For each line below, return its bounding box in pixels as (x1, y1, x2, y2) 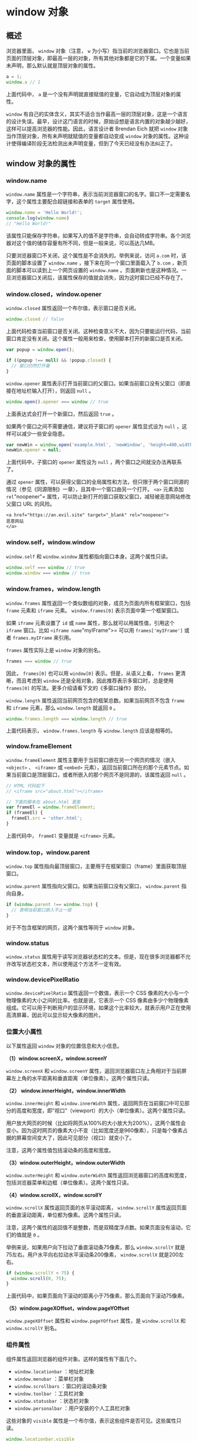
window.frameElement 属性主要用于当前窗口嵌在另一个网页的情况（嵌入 (6, 756, 176, 763)
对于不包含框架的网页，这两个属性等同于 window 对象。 (6, 924, 138, 931)
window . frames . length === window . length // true (6, 716, 127, 722)
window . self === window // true (6, 564, 85, 570)
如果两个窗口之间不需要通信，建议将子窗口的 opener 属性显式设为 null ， (6, 423, 182, 430)
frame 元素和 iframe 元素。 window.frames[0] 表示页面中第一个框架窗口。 (6, 607, 182, 614)
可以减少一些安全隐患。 (11, 430, 68, 437)
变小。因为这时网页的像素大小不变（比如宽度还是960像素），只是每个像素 (6, 1126, 183, 1134)
